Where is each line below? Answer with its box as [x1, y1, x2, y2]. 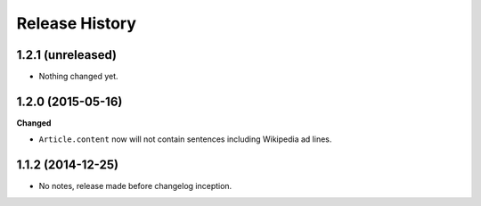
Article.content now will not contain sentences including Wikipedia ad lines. [38, 134, 332, 144]
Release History [16, 13, 137, 33]
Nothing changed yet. [38, 71, 119, 82]
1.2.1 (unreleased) [16, 47, 118, 62]
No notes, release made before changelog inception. [38, 181, 232, 192]
